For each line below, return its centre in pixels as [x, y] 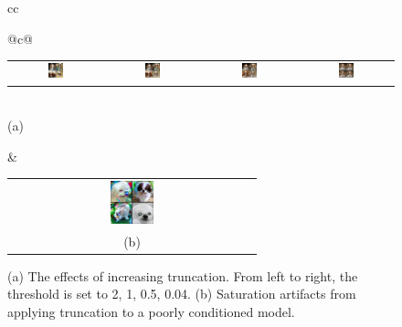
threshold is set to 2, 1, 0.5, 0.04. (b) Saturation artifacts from [182, 294]
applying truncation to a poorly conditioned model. [151, 311]
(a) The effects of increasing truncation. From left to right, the [183, 275]
